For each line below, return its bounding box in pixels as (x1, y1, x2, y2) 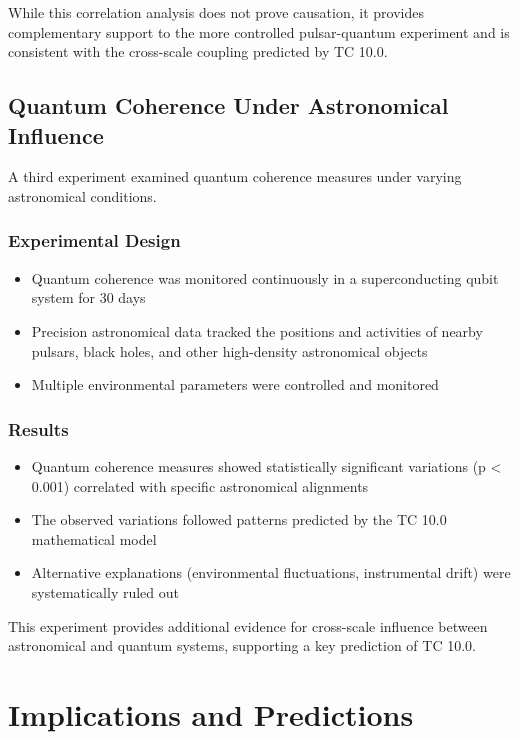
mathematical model (31, 528, 157, 549)
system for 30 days (31, 287, 146, 308)
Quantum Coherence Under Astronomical (8, 90, 449, 121)
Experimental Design (8, 228, 181, 253)
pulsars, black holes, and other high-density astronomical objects (31, 340, 428, 361)
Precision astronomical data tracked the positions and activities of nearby (31, 320, 483, 341)
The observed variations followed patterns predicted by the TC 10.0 (31, 509, 447, 530)
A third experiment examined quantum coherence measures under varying (8, 166, 462, 187)
